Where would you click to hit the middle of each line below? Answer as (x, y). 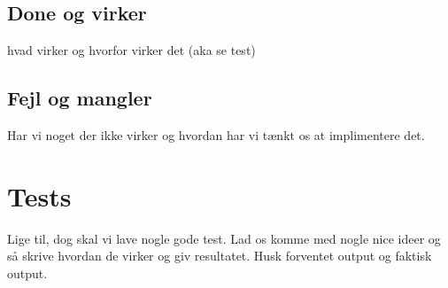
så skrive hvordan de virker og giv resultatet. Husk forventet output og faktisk (220, 256)
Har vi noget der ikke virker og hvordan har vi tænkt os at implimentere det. (216, 135)
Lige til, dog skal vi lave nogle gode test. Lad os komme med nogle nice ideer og (224, 238)
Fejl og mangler (80, 98)
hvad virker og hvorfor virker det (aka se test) (131, 50)
